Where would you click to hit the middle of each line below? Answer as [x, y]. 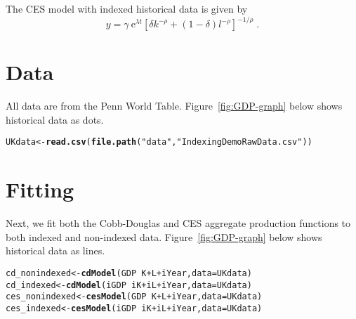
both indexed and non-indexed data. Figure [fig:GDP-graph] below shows [164, 236]
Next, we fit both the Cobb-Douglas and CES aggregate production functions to [178, 223]
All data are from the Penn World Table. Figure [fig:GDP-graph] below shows [174, 106]
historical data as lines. [55, 250]
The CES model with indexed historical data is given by [127, 8]
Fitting [40, 189]
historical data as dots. [55, 119]
